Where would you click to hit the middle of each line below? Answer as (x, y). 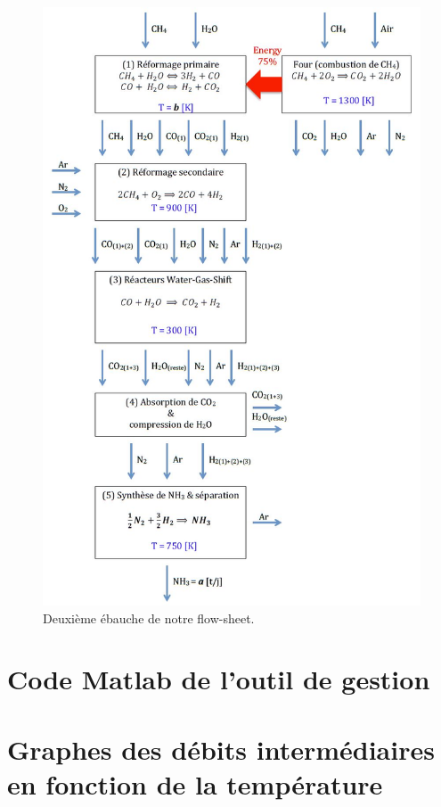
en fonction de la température (195, 783)
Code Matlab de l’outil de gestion (219, 679)
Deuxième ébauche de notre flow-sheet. (149, 618)
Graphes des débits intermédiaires (221, 749)
